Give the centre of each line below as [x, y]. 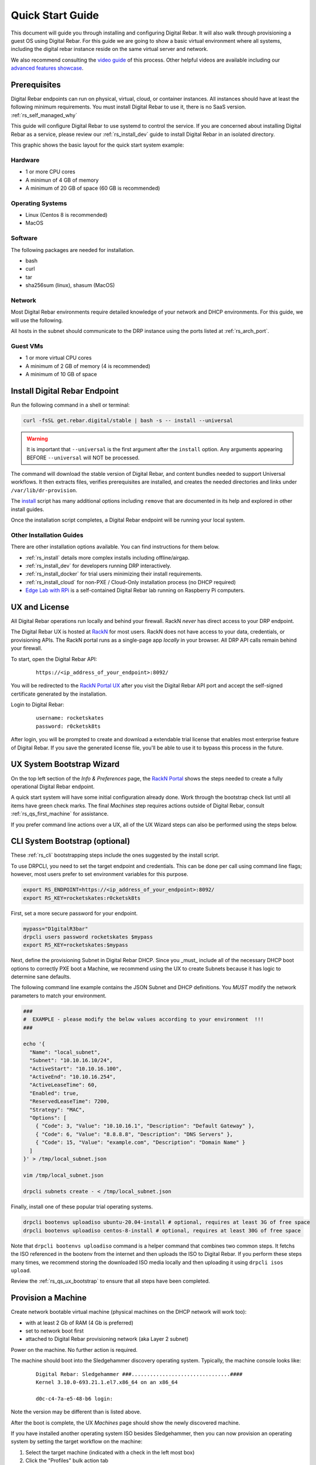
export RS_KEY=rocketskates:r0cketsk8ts [82, 898]
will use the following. [37, 320]
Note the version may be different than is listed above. [76, 1412]
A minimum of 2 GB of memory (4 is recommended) [88, 366]
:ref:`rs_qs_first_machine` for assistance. [60, 814]
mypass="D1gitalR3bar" [56, 929]
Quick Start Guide [55, 15]
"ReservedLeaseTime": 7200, [70, 1101]
